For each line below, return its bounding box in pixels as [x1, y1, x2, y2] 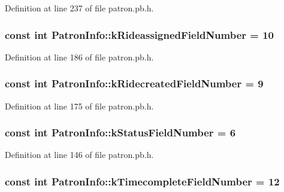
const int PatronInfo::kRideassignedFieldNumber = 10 [5, 27, 274, 42]
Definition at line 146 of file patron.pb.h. [5, 148, 154, 161]
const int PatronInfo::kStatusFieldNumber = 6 [5, 125, 236, 140]
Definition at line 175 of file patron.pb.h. [5, 99, 154, 112]
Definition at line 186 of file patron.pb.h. [5, 50, 154, 63]
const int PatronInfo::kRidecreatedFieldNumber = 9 [5, 76, 264, 91]
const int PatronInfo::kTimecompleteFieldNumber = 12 [5, 173, 280, 188]
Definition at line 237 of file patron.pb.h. [5, 2, 154, 14]
